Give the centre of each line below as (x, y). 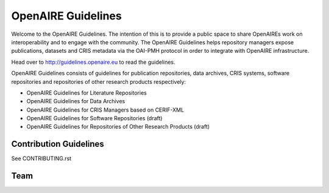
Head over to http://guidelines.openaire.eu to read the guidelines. (94, 62)
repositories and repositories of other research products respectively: (98, 81)
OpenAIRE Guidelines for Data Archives (76, 101)
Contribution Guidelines (58, 144)
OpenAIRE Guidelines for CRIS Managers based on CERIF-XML (105, 110)
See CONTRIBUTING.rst (41, 158)
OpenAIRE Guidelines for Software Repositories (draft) (94, 118)
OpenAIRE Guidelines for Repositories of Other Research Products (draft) (118, 127)
